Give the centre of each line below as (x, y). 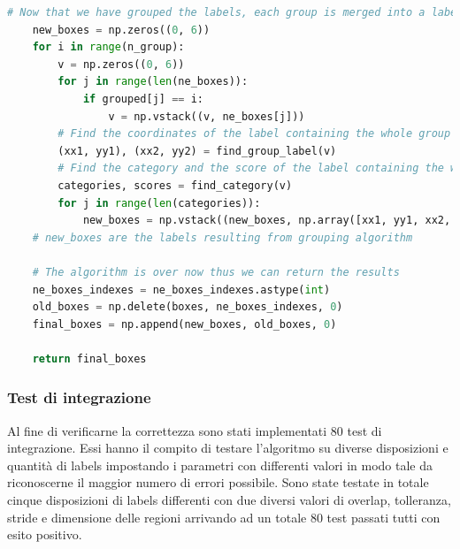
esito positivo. (45, 534)
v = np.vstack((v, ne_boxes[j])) (207, 116)
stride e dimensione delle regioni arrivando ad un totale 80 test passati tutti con (224, 517)
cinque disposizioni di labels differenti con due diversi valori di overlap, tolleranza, (229, 500)
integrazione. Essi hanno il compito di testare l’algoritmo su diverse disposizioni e (228, 448)
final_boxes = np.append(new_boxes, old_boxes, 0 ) (184, 324)
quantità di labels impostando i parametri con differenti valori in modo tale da (220, 465)
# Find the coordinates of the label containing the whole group (254, 134)
